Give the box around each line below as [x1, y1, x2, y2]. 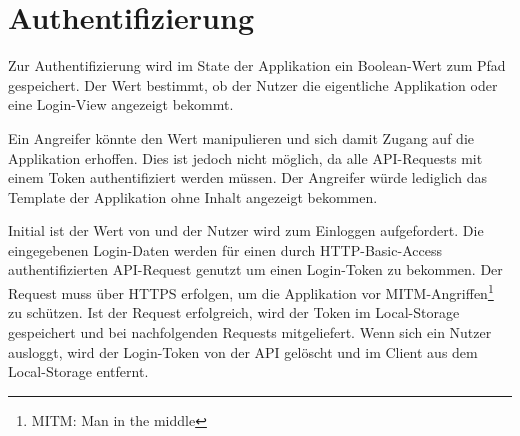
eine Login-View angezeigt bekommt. [8, 94, 234, 115]
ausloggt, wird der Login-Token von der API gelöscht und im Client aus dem [8, 341, 478, 362]
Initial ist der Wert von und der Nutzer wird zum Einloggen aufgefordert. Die [8, 220, 484, 241]
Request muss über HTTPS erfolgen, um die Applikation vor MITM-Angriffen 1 [8, 280, 494, 303]
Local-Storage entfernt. [8, 361, 149, 382]
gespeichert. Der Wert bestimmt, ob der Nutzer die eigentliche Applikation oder [8, 74, 498, 95]
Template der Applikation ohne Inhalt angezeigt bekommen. [8, 186, 378, 207]
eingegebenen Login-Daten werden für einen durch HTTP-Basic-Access [8, 239, 442, 260]
